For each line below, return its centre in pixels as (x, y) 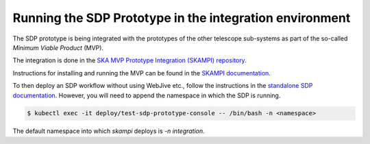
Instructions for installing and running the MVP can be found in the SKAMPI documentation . (141, 73)
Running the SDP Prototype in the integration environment (182, 18)
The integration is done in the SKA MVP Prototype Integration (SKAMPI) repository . (129, 60)
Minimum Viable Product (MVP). (58, 47)
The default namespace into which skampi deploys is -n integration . (109, 131)
